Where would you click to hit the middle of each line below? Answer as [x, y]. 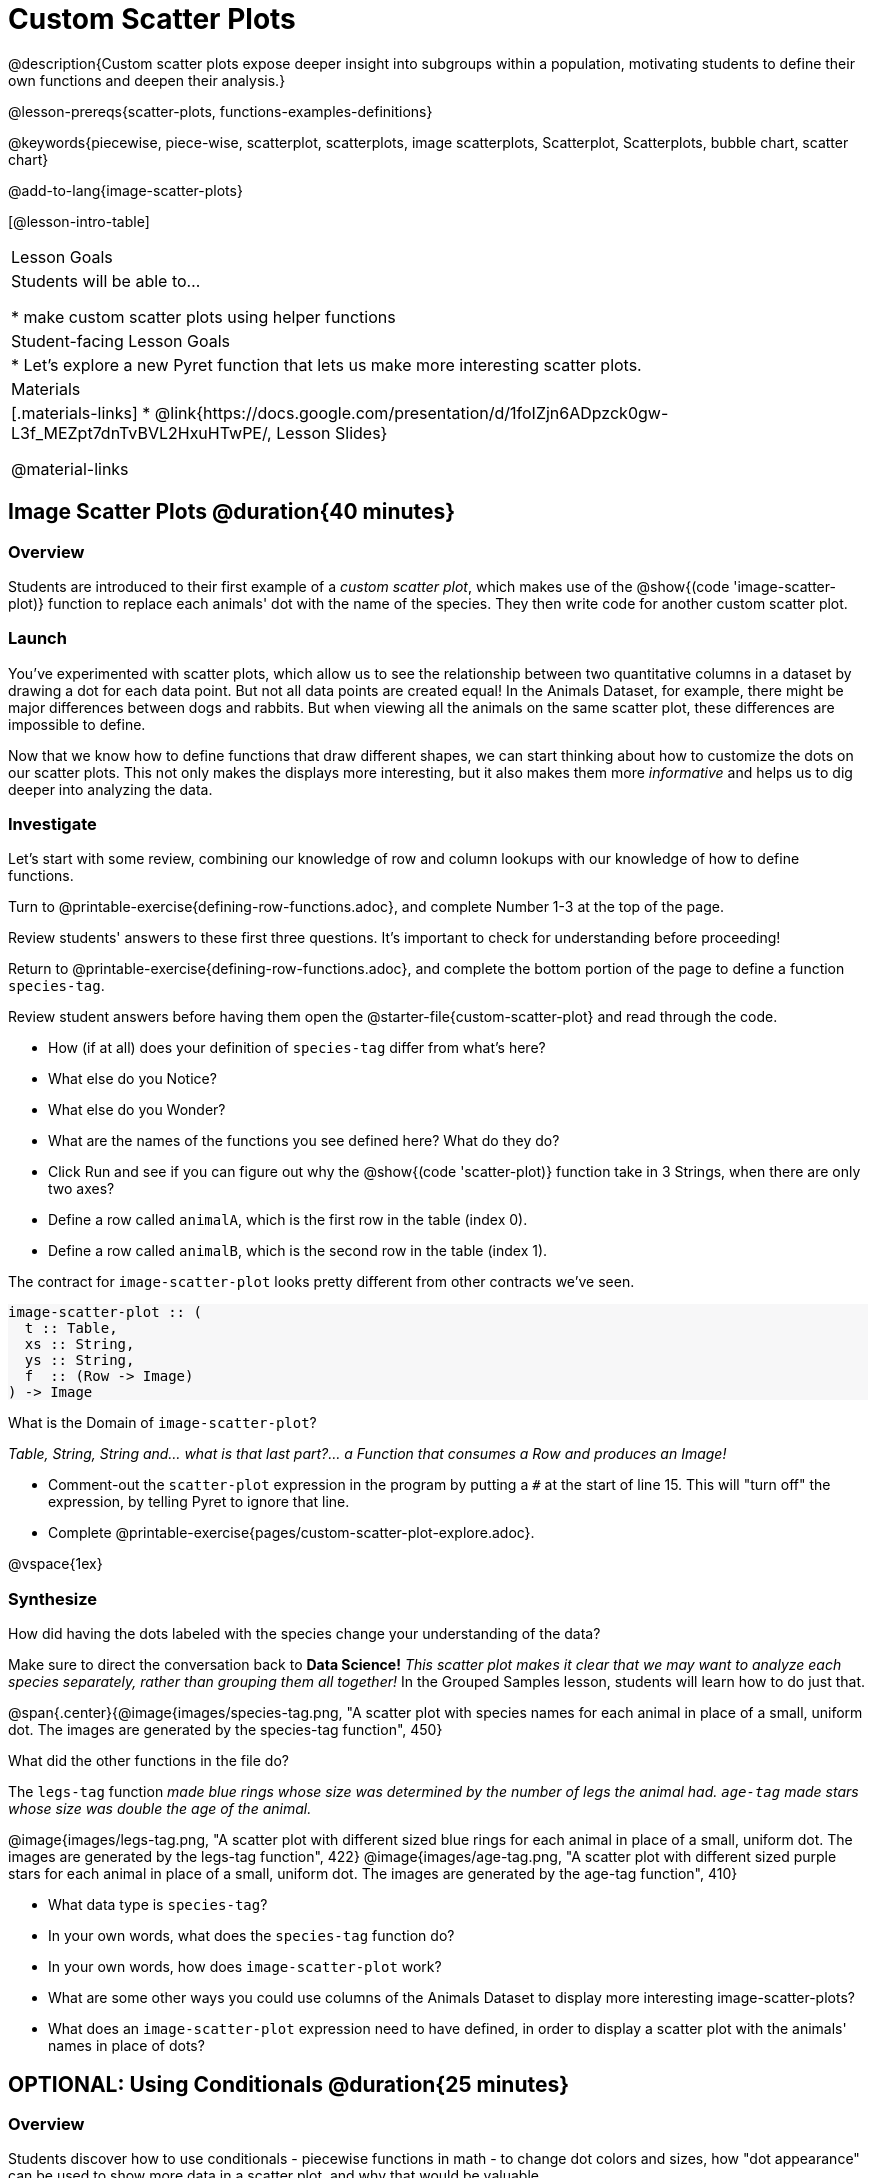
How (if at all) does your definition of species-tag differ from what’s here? [297, 1048]
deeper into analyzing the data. [110, 789]
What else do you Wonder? [137, 1110]
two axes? [81, 1189]
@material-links [70, 468]
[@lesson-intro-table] [79, 221]
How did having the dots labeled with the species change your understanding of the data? [304, 1634]
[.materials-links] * [81, 412]
